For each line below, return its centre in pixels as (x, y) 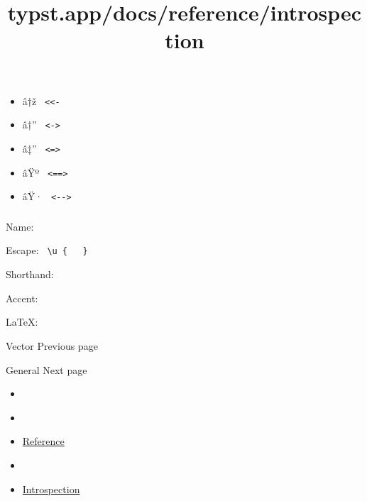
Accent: (22, 298)
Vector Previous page (52, 345)
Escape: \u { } (47, 250)
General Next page (46, 369)
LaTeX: (22, 322)
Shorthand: (30, 274)
